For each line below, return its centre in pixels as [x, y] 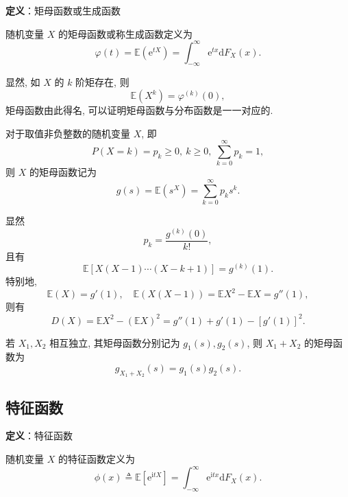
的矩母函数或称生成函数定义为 [125, 33]
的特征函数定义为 [96, 458]
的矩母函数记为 [63, 172]
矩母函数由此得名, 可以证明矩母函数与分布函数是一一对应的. [139, 110]
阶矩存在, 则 [102, 82]
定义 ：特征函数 [39, 436]
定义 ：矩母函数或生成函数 [63, 10]
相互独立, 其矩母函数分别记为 [115, 342]
